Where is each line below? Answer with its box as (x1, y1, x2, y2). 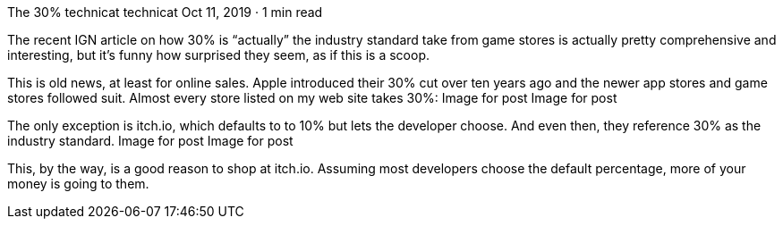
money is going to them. (7, 176, 149, 191)
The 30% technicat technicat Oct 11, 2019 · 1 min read (7, 4, 323, 20)
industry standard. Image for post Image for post (7, 133, 294, 148)
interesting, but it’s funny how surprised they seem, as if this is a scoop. (7, 47, 430, 63)
